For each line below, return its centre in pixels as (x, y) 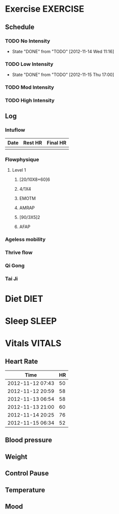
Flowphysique (22, 159)
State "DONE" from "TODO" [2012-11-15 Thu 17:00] (63, 75)
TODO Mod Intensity (30, 87)
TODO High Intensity (30, 100)
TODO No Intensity (28, 41)
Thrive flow (19, 252)
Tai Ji (11, 278)
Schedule (20, 27)
